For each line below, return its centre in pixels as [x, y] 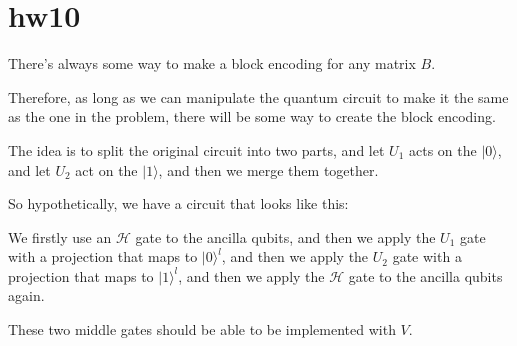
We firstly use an [60, 236]
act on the [106, 169]
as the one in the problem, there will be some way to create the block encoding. [252, 116]
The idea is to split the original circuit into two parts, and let [196, 149]
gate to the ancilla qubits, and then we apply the [285, 236]
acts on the [442, 149]
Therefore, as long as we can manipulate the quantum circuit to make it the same [258, 96]
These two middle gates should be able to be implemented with [202, 329]
